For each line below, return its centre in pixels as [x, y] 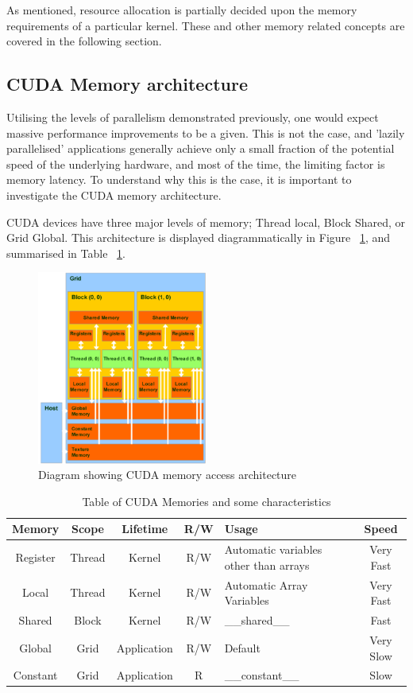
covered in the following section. [84, 41]
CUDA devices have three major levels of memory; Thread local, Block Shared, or [206, 222]
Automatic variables [273, 549]
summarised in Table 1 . [66, 253]
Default [242, 647]
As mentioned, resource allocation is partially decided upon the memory [182, 10]
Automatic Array [266, 584]
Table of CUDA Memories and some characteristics [206, 501]
